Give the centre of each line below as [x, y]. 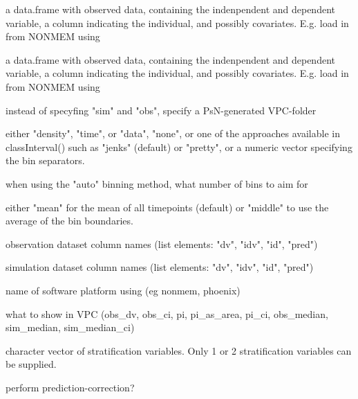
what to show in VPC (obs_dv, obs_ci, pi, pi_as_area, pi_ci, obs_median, [167, 313]
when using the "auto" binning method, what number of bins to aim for [157, 183]
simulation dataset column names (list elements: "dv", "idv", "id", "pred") [160, 267]
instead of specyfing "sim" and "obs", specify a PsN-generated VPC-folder [161, 110]
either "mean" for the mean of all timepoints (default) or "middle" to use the [167, 207]
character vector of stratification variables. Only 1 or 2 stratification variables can [179, 350]
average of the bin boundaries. [69, 221]
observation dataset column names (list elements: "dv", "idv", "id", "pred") [162, 243]
